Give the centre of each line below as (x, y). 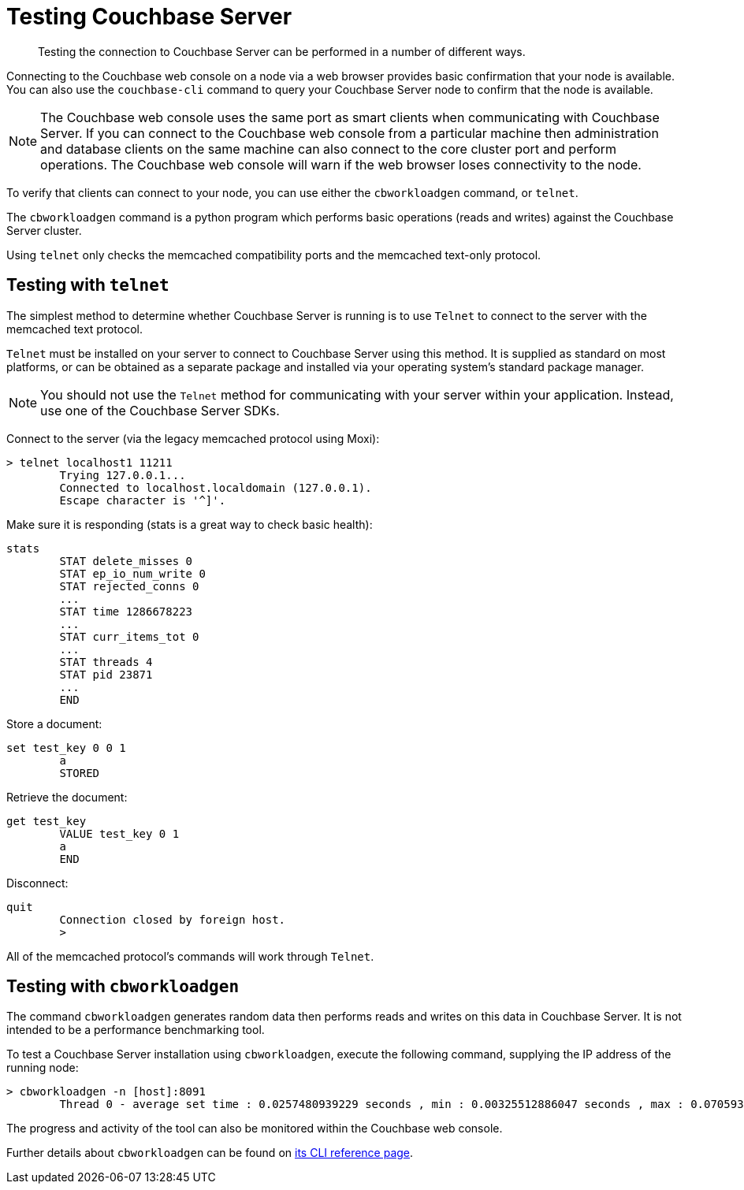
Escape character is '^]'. (143, 500)
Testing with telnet (88, 285)
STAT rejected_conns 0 (129, 586)
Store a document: (54, 723)
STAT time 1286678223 (126, 611)
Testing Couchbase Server (149, 17)
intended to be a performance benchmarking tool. (136, 1030)
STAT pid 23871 (106, 674)
